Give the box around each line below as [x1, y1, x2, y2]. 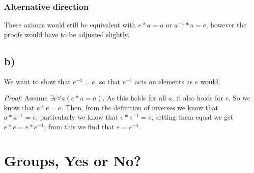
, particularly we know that [35, 112, 118, 122]
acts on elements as [135, 76, 193, 86]
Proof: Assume [4, 93, 48, 103]
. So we [228, 93, 251, 103]
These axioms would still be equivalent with [4, 20, 136, 30]
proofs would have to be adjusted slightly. [4, 29, 130, 39]
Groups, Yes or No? [4, 150, 141, 170]
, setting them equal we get [151, 112, 233, 122]
